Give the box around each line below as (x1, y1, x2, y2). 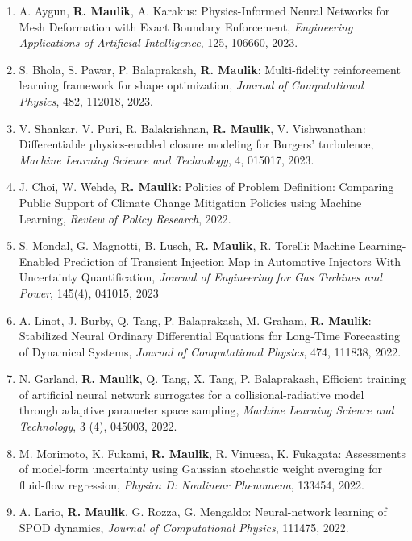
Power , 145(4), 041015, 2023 (19, 284, 159, 301)
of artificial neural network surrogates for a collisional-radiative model (19, 385, 364, 402)
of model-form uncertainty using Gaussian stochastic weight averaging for (19, 460, 382, 477)
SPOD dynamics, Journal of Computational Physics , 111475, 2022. (19, 519, 349, 536)
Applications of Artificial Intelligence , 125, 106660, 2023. (19, 34, 298, 51)
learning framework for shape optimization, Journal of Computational (19, 77, 364, 94)
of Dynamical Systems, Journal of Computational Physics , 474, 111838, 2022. (19, 343, 402, 360)
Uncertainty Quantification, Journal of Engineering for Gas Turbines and (19, 268, 383, 285)
